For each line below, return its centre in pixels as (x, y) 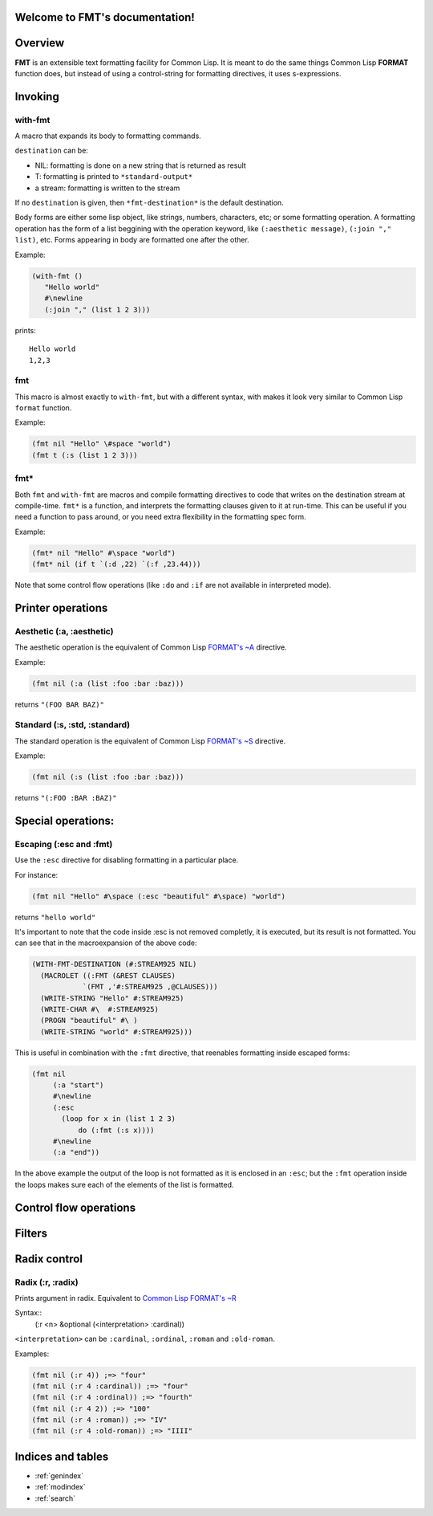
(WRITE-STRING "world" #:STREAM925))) (116, 1031)
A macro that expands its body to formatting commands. (108, 136)
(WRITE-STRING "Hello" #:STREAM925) (112, 998)
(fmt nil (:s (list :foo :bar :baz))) (108, 777)
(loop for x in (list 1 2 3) (119, 1119)
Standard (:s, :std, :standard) (73, 725)
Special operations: (65, 820)
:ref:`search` (55, 1498)
